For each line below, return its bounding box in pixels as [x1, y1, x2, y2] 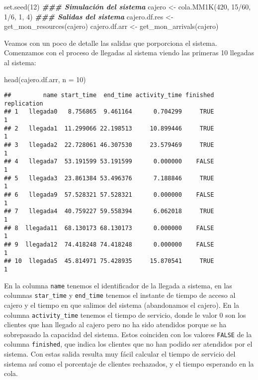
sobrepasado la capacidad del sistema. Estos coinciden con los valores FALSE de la [4, 329, 252, 339]
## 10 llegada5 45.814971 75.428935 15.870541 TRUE [4, 257, 214, 265]
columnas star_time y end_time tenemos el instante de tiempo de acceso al [4, 290, 236, 300]
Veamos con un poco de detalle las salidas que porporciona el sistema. [4, 37, 217, 48]
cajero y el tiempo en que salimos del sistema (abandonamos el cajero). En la [4, 299, 240, 310]
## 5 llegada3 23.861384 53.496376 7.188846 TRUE [4, 174, 214, 182]
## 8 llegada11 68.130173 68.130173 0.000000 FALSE [4, 224, 214, 232]
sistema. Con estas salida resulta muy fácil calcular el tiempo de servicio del [4, 349, 236, 359]
